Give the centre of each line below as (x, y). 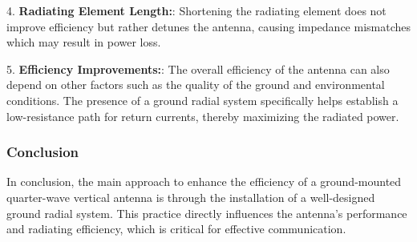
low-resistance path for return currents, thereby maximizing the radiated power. (203, 116)
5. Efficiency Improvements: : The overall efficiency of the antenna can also (198, 69)
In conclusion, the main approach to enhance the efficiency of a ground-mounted (204, 181)
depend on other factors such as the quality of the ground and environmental (196, 85)
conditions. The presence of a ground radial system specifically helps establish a (202, 100)
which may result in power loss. (84, 42)
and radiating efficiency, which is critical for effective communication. (176, 229)
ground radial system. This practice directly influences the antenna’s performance (207, 213)
